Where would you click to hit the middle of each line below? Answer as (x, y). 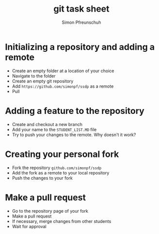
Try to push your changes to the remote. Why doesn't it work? (74, 135)
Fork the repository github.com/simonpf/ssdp (57, 168)
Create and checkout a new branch (47, 124)
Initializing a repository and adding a (80, 47)
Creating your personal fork (62, 154)
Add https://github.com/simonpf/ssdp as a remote (63, 86)
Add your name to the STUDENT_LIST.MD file (54, 129)
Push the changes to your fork (42, 178)
